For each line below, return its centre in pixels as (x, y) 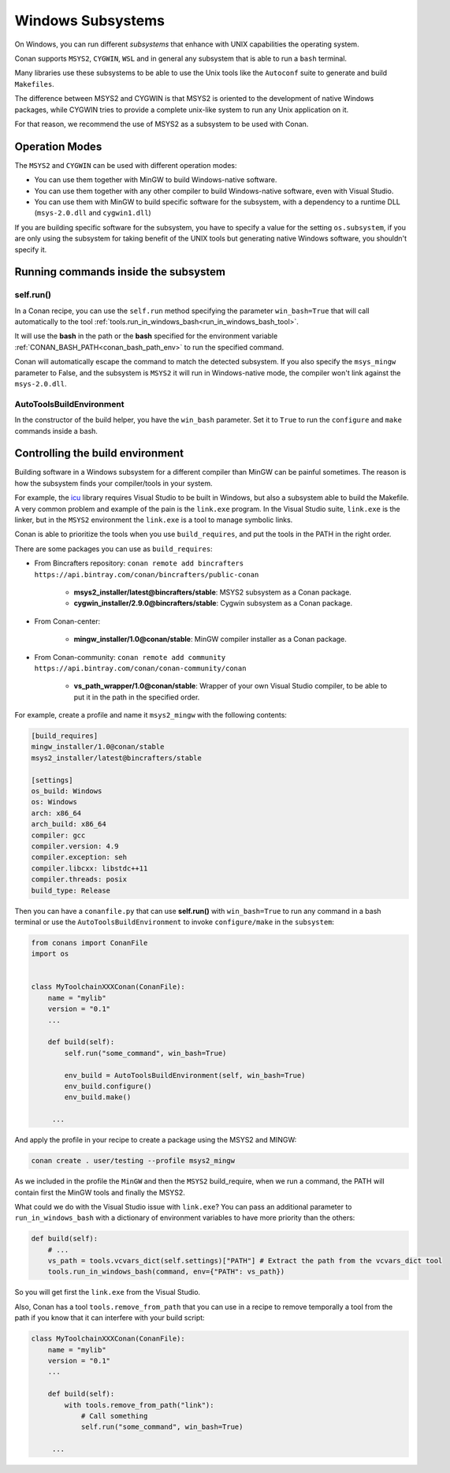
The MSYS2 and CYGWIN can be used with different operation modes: (126, 165)
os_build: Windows (67, 791)
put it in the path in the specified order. (137, 697)
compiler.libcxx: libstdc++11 (89, 868)
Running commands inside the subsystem (120, 272)
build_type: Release (71, 890)
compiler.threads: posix (79, 880)
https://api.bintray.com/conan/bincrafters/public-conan (147, 574)
